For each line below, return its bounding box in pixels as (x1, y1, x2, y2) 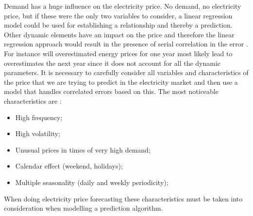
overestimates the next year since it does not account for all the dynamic (4, 58, 221, 68)
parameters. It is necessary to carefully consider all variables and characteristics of (4, 67, 249, 77)
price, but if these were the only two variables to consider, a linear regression (4, 10, 233, 20)
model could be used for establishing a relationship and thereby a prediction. (4, 20, 233, 30)
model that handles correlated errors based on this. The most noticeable (4, 86, 219, 96)
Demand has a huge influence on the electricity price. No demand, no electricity (4, 1, 241, 11)
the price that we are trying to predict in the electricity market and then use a (4, 77, 238, 87)
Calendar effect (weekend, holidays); (15, 161, 123, 171)
